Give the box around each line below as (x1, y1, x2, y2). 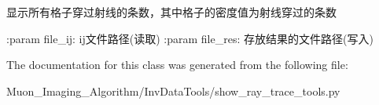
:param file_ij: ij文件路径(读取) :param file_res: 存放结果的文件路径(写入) (6, 30, 373, 46)
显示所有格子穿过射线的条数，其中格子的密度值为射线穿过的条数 (6, 4, 337, 20)
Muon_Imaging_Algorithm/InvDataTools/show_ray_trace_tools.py (6, 82, 340, 99)
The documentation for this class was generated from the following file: (6, 56, 348, 73)
